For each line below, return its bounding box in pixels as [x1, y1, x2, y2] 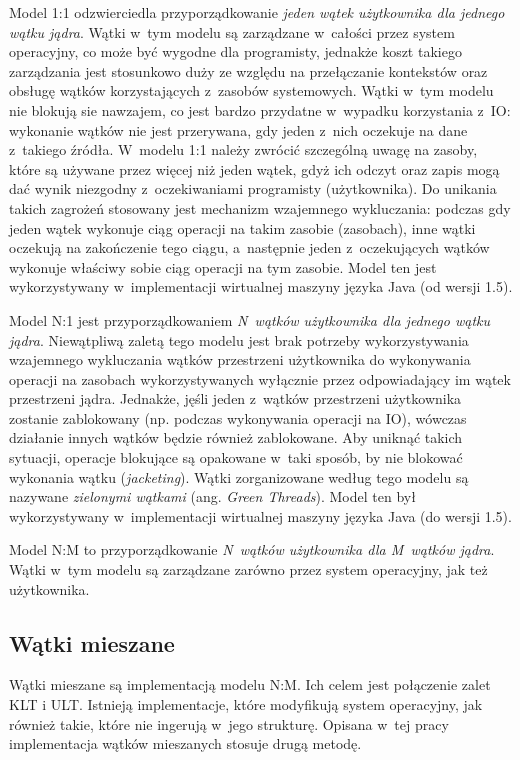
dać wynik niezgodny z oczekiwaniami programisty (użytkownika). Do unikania [9, 178, 497, 199]
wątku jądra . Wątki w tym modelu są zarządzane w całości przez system [9, 21, 455, 42]
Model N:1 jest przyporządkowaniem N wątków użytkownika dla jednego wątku [9, 309, 491, 330]
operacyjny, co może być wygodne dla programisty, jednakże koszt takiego [9, 41, 462, 62]
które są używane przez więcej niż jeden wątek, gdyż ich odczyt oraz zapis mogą [9, 158, 500, 179]
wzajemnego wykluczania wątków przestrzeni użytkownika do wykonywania [9, 349, 471, 370]
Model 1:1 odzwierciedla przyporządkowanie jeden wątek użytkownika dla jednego [9, 2, 505, 22]
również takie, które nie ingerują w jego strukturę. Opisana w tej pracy [9, 713, 449, 734]
